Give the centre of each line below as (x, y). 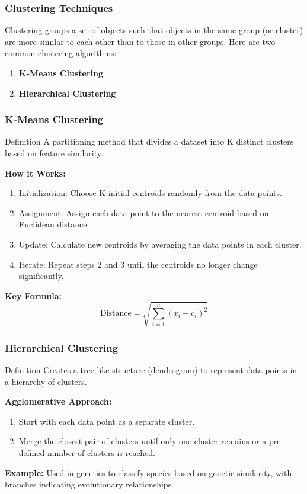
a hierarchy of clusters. (46, 381)
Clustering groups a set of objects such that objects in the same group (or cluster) (154, 30)
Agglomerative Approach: (58, 401)
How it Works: (35, 173)
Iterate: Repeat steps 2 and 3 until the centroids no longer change (138, 264)
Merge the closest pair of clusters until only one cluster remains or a (143, 441)
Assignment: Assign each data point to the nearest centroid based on (144, 212)
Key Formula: (33, 295)
